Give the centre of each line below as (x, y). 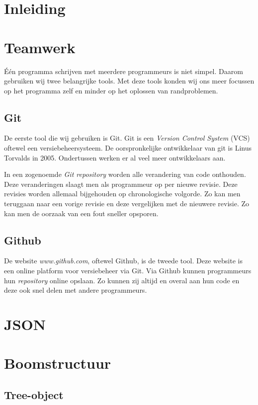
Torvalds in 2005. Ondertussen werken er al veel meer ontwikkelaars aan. (115, 157)
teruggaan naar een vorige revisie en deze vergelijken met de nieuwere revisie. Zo (127, 203)
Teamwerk (40, 47)
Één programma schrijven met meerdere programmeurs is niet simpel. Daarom (124, 71)
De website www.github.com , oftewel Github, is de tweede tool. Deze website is (123, 261)
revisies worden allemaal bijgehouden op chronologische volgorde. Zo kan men (122, 194)
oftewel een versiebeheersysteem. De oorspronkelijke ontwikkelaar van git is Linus (128, 148)
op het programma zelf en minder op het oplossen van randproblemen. (111, 90)
